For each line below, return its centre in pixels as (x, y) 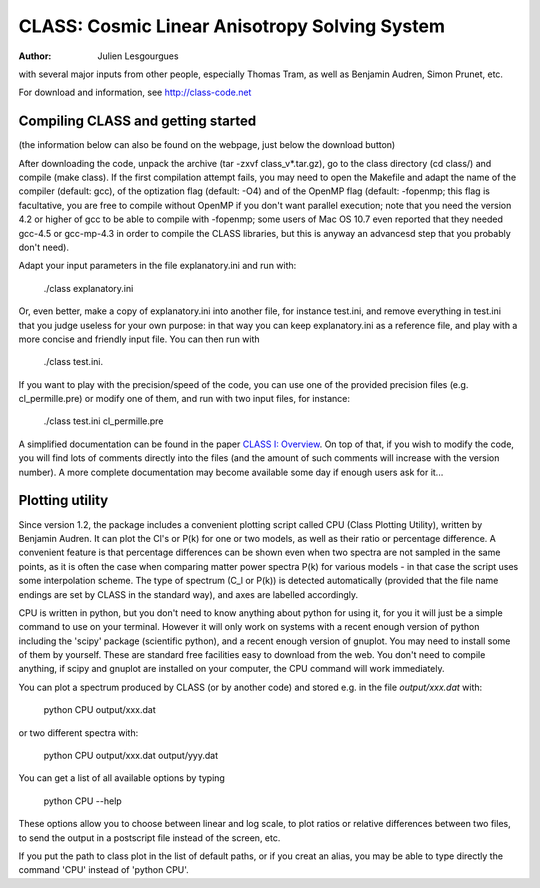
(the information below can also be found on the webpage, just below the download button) (207, 145)
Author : (35, 56)
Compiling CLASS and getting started (137, 121)
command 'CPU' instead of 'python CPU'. (103, 870)
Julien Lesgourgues (138, 56)
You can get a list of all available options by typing (121, 778)
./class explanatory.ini (88, 288)
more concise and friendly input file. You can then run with (139, 339)
